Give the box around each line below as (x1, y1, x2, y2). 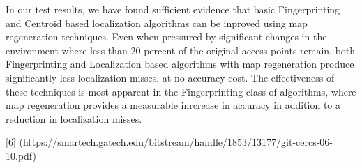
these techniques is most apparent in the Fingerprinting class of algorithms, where (6, 84, 356, 98)
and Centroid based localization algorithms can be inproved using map (6, 15, 308, 30)
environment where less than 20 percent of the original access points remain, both (6, 43, 356, 57)
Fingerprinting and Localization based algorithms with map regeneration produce (6, 56, 354, 71)
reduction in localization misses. (6, 111, 142, 125)
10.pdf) (6, 148, 36, 162)
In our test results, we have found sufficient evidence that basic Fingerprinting (6, 2, 340, 16)
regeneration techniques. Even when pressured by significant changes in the (6, 29, 327, 44)
